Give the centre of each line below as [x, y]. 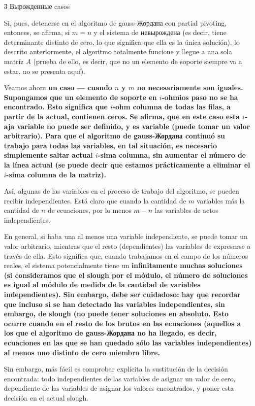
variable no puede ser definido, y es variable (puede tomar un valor [133, 126]
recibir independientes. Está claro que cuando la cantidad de [95, 200]
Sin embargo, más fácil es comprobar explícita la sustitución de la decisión [116, 369]
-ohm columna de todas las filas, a [172, 107]
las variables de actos [187, 210]
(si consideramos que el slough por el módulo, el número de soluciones [126, 275]
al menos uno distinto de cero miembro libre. [82, 352]
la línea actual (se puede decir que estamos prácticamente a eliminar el [127, 164]
